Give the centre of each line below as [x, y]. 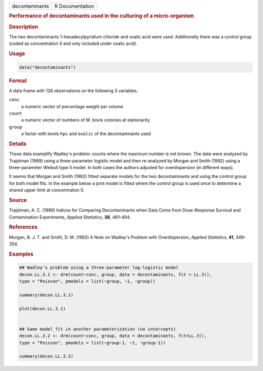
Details [18, 144]
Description [24, 27]
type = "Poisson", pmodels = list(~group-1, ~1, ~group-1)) [93, 343]
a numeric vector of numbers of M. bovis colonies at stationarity [86, 120]
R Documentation [74, 6]
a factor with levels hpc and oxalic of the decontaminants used [86, 134]
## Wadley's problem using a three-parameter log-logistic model [99, 268]
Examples [21, 254]
